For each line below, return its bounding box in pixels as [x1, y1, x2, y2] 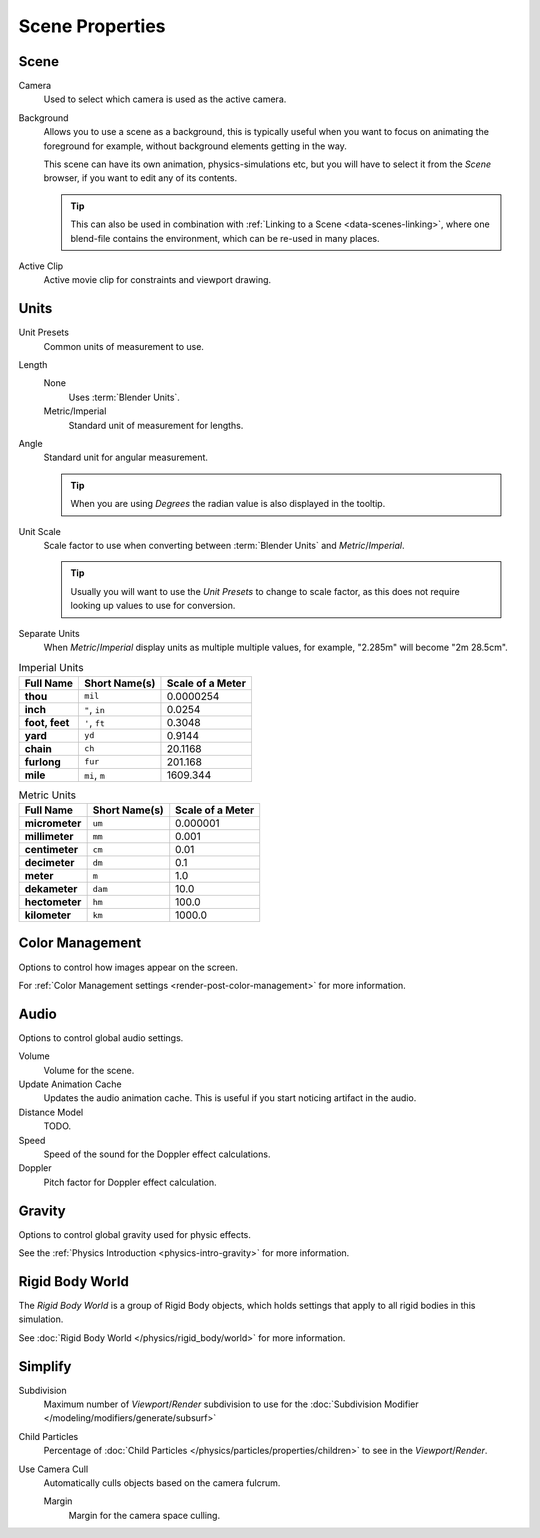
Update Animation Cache [18, 1078, 122, 1090]
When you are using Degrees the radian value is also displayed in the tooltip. [70, 498, 386, 510]
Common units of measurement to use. [43, 340, 205, 352]
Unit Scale [18, 525, 62, 537]
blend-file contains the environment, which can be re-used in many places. [70, 232, 380, 244]
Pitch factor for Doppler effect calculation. [43, 1176, 217, 1188]
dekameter [24, 882, 78, 896]
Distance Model [18, 1106, 84, 1118]
